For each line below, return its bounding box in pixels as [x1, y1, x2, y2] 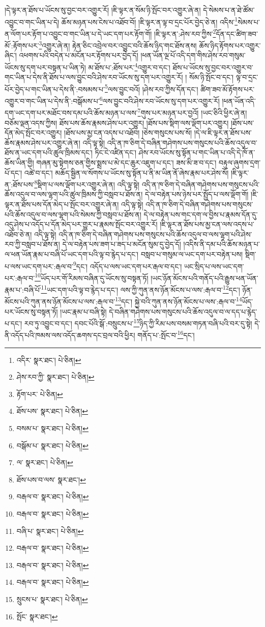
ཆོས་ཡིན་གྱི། [5, 157, 34, 167]
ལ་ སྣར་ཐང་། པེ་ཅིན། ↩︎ [16, 457, 73, 468]
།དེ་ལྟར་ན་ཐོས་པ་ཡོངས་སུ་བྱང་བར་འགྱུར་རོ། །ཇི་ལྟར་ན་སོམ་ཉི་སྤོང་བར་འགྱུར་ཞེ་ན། [5, 5, 201, 15]
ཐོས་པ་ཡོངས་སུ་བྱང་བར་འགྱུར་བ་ [172, 62, 253, 72]
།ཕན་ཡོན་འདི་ [222, 95, 256, 106]
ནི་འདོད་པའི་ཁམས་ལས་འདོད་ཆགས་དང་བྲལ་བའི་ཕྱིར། [5, 330, 135, 340]
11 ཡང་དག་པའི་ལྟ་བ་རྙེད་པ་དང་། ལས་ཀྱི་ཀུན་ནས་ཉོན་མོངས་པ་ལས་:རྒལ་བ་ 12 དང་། [41, 283, 240, 295]
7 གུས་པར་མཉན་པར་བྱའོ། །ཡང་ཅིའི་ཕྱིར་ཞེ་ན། [137, 106, 247, 118]
